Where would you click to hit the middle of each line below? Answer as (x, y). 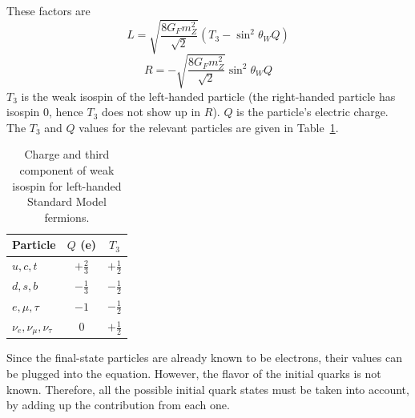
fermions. (67, 217)
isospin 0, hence (45, 112)
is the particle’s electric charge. (312, 112)
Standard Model (67, 201)
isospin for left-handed (67, 185)
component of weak (67, 170)
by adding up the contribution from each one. (118, 405)
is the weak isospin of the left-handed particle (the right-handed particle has (208, 96)
